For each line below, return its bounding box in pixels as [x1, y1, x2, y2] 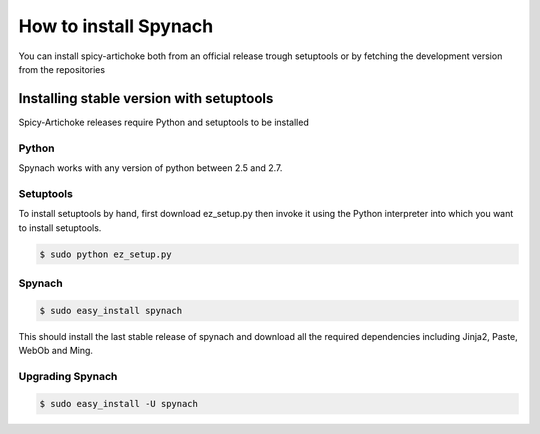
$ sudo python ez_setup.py [39, 248, 172, 260]
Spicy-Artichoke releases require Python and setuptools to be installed [18, 116, 309, 128]
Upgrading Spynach [18, 369, 118, 383]
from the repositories [18, 63, 105, 75]
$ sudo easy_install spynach [39, 305, 183, 316]
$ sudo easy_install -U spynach [39, 398, 199, 409]
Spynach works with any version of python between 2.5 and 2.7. [18, 161, 283, 174]
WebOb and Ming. [18, 345, 94, 357]
